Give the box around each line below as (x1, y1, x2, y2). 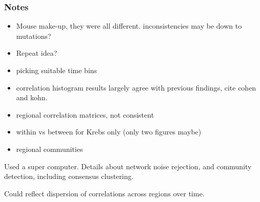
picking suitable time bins (16, 65, 97, 75)
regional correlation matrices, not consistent (16, 109, 154, 120)
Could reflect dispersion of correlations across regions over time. (4, 188, 205, 198)
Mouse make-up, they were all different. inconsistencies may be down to (16, 20, 242, 31)
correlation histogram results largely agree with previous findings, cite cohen (16, 82, 256, 93)
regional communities (16, 143, 83, 154)
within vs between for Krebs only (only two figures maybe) (16, 126, 202, 137)
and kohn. (16, 92, 48, 103)
